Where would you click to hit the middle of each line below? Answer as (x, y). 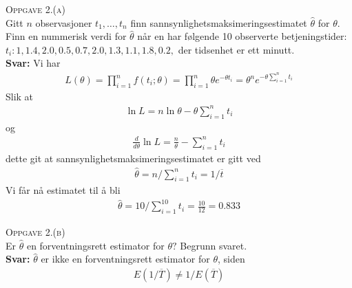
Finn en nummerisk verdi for (66, 36)
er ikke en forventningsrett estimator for (125, 259)
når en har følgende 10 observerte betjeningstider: (242, 36)
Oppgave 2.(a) (36, 9)
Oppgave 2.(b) (35, 232)
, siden (231, 259)
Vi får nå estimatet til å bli (63, 190)
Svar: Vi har (33, 63)
